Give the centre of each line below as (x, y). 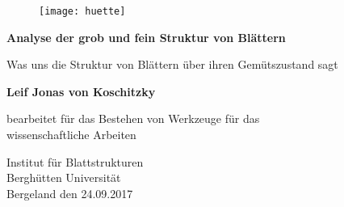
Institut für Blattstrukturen (75, 161)
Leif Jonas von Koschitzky (81, 91)
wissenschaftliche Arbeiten (71, 135)
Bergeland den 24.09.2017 (70, 193)
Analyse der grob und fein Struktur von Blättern (146, 37)
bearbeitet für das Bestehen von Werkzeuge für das (133, 118)
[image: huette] (82, 11)
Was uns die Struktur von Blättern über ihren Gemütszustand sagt (172, 64)
